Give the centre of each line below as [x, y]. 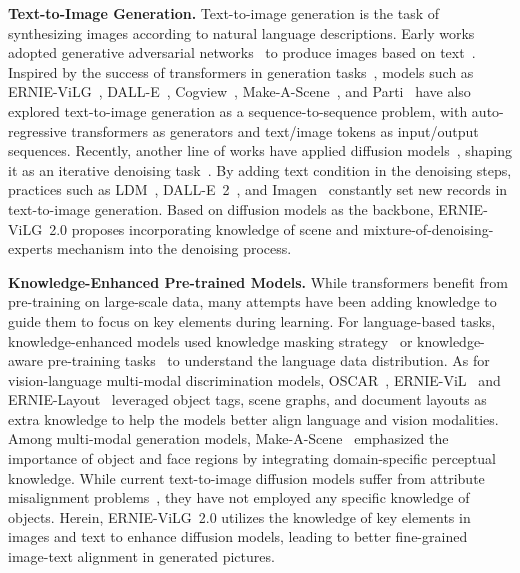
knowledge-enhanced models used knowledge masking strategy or [210, 340]
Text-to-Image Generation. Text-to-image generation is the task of [224, 13]
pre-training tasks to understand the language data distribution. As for [268, 360]
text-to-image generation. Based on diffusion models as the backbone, [221, 208]
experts [30, 248]
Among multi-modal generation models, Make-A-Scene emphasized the [228, 438]
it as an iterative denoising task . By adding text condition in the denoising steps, [260, 169]
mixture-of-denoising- [428, 228]
